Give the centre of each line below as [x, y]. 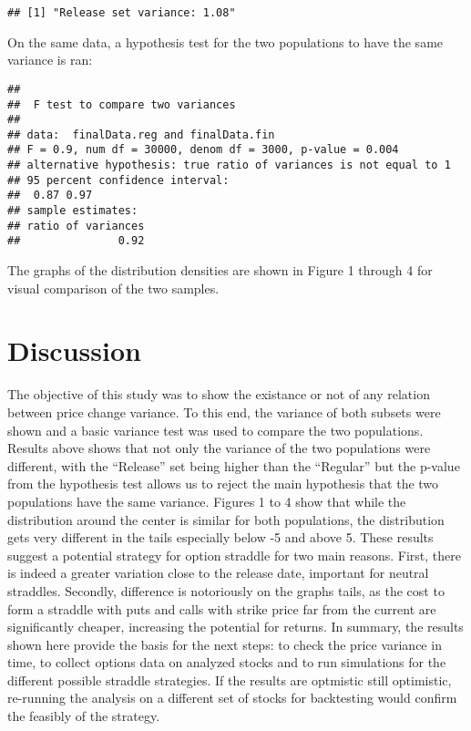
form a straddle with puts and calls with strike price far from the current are [222, 608]
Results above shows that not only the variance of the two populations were [219, 448]
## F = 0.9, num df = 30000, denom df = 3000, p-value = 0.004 [203, 150]
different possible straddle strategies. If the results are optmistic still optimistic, [230, 680]
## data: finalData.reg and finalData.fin [141, 134]
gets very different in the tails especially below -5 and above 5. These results [220, 537]
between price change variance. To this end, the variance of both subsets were [224, 412]
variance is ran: [50, 60]
